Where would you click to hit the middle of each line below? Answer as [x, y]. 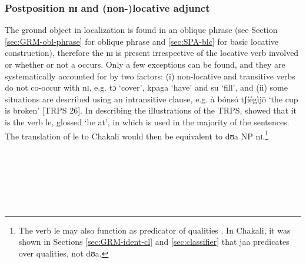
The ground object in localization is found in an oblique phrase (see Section [141, 30]
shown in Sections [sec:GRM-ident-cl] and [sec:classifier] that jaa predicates [154, 242]
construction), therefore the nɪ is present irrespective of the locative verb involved [152, 53]
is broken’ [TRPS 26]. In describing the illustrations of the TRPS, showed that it [151, 110]
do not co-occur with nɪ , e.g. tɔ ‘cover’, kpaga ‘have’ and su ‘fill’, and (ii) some [146, 87]
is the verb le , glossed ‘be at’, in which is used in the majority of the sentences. [147, 121]
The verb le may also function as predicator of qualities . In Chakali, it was [154, 230]
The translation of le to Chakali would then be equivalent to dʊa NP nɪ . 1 [137, 135]
